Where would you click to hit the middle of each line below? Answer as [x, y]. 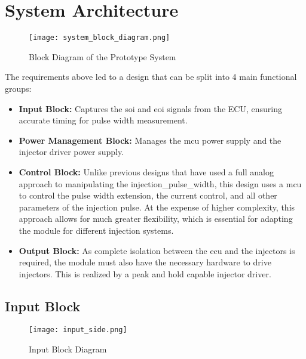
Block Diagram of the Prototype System [102, 56]
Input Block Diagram [68, 349]
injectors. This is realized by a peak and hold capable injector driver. [145, 273]
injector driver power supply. [71, 152]
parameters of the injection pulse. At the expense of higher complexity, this [157, 207]
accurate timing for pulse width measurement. [103, 120]
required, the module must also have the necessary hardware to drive [145, 262]
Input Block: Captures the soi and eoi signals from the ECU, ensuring [150, 108]
